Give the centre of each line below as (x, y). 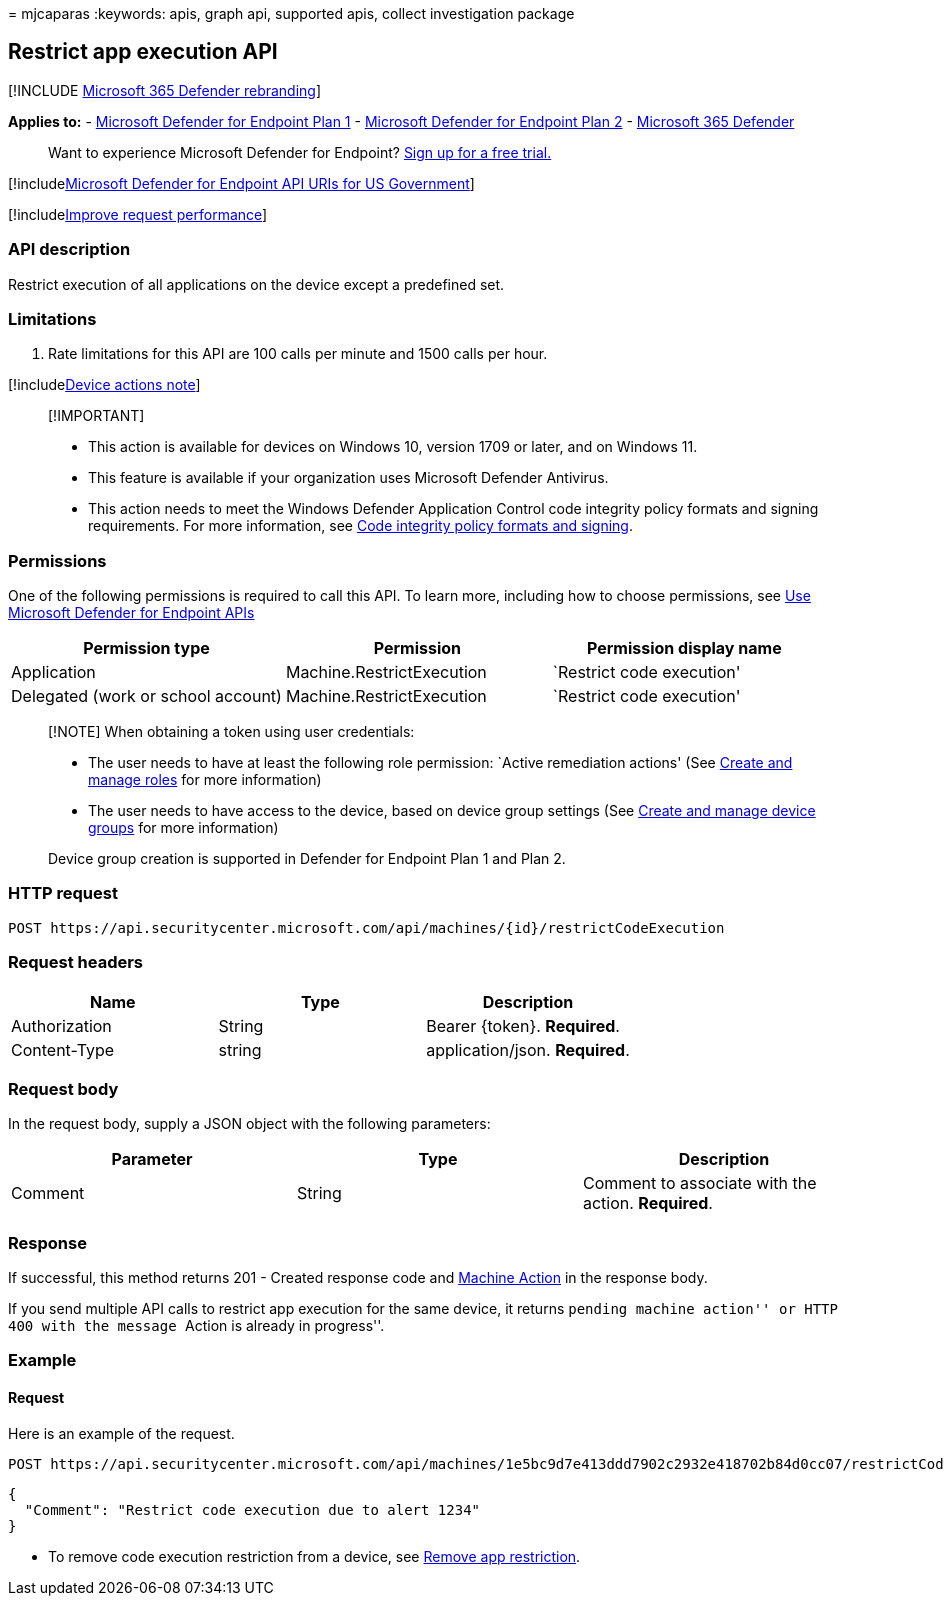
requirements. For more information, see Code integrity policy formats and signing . (360, 526)
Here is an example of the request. (121, 1433)
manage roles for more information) (205, 780)
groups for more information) (183, 828)
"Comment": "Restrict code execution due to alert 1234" (252, 1509)
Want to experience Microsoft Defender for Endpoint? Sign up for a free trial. (300, 152)
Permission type (146, 648)
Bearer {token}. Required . (523, 1025)
